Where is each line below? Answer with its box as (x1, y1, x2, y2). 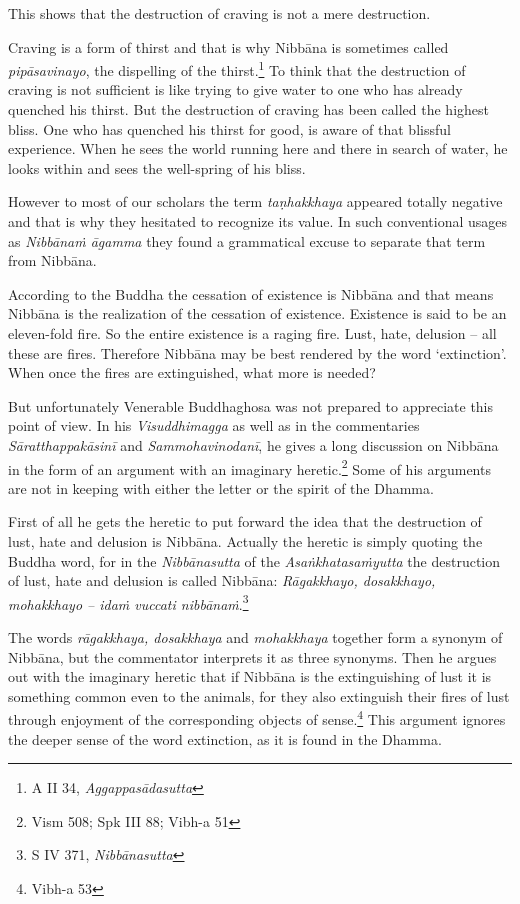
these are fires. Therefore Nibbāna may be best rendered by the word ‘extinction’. (8, 342, 507, 363)
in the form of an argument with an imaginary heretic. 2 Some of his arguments (8, 455, 491, 479)
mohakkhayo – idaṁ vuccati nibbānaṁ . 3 (8, 590, 249, 614)
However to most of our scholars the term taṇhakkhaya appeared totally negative (8, 191, 503, 212)
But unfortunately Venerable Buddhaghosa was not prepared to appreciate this (8, 395, 494, 416)
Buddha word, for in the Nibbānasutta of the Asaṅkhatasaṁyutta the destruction (8, 550, 501, 571)
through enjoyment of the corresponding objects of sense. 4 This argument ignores (8, 706, 506, 730)
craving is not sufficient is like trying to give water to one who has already (8, 79, 463, 100)
